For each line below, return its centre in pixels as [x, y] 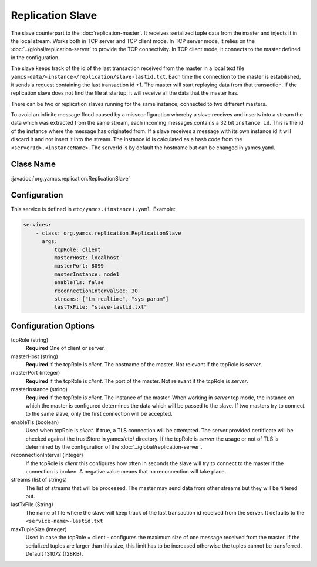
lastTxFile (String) [32, 504]
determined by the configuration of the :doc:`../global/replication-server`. [114, 446]
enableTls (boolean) [35, 422]
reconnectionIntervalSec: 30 [96, 291]
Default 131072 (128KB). [54, 553]
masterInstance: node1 [87, 274]
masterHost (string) [35, 356]
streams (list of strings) [39, 480]
